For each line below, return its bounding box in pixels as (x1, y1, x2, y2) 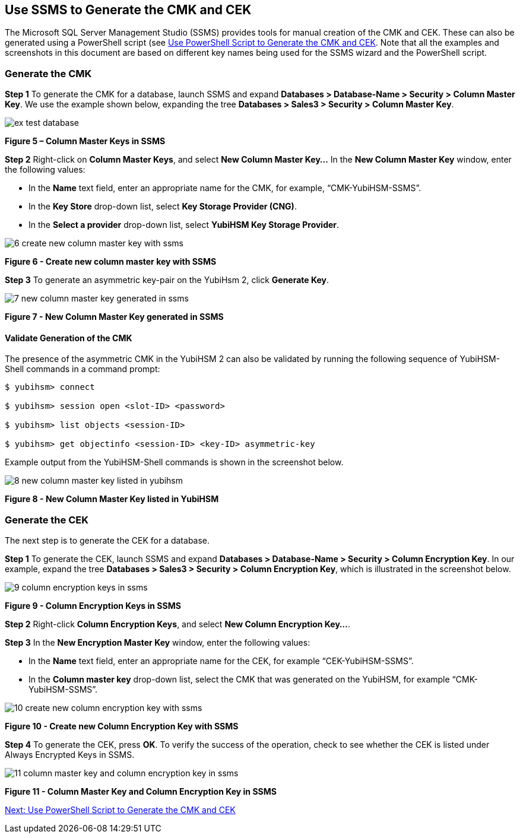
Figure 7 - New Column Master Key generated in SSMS (5, 312, 224, 322)
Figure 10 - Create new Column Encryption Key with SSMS (5, 721, 239, 732)
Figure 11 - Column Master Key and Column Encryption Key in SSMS (5, 786, 277, 797)
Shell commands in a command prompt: (5, 364, 160, 374)
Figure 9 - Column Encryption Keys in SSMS (5, 601, 181, 611)
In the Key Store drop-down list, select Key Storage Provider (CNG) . (28, 201, 297, 212)
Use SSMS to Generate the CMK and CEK (5, 2, 252, 17)
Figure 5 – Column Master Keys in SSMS (5, 136, 166, 147)
